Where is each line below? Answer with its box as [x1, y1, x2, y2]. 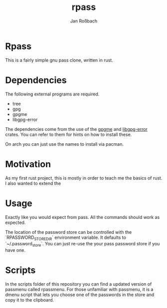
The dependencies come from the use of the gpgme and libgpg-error [5, 126, 148, 132]
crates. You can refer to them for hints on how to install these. [5, 131, 132, 137]
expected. [5, 219, 26, 225]
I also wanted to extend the [5, 180, 61, 186]
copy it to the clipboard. [5, 297, 54, 303]
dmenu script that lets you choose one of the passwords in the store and [5, 292, 155, 298]
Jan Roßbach [70, 18, 98, 24]
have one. [5, 247, 26, 253]
